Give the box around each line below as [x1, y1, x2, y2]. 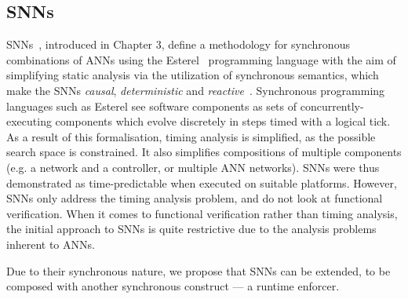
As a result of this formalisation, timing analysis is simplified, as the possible [6, 128, 376, 144]
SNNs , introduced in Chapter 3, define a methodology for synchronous [6, 36, 350, 53]
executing [6, 113, 52, 129]
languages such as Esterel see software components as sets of [6, 97, 297, 114]
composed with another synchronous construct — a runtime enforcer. [6, 278, 340, 294]
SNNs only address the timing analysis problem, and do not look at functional [6, 190, 383, 206]
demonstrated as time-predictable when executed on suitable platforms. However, [6, 174, 397, 191]
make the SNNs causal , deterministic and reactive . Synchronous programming [6, 82, 385, 98]
